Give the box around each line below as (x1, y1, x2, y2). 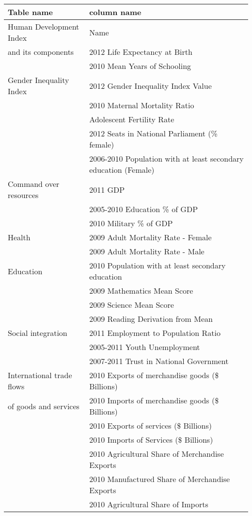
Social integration (8, 327, 67, 338)
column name (89, 6, 142, 17)
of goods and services (8, 400, 79, 412)
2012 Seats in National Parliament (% (89, 128, 218, 139)
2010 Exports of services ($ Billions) (89, 420, 212, 431)
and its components (8, 46, 74, 57)
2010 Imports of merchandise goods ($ (89, 395, 219, 406)
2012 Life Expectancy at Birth (89, 46, 192, 57)
